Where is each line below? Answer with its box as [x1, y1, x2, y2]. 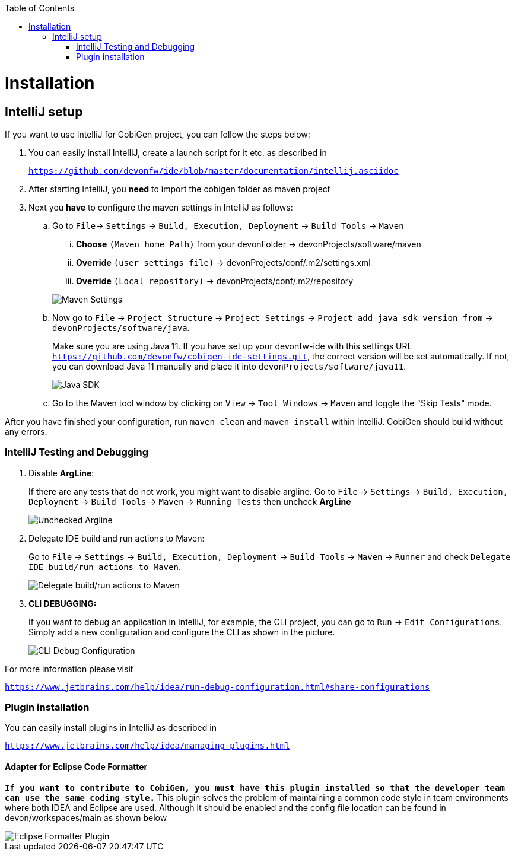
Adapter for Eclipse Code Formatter [5, 762, 148, 772]
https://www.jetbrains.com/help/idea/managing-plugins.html [5, 741, 290, 751]
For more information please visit [5, 663, 133, 674]
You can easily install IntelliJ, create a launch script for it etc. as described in [28, 147, 327, 158]
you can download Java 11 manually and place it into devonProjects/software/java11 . [52, 361, 406, 371]
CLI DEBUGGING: [28, 598, 97, 609]
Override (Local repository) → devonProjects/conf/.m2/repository [76, 275, 354, 286]
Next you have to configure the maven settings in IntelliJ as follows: [28, 202, 293, 212]
